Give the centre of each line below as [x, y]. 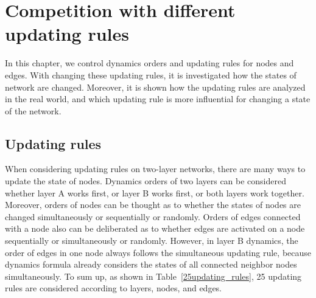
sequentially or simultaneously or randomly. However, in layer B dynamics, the [152, 241]
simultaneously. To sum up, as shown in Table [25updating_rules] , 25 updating [153, 276]
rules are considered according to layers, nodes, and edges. [114, 288]
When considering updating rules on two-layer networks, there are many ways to [155, 169]
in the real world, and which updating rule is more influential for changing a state [158, 99]
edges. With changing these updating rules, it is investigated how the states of [151, 74]
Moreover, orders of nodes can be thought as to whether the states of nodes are [153, 205]
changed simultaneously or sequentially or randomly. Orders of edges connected [153, 216]
